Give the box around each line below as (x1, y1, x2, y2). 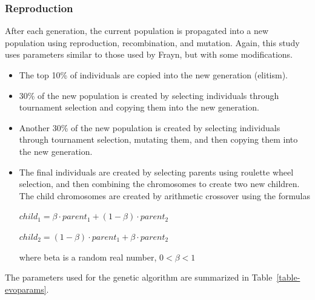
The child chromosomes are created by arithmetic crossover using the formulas (19, 189, 310, 202)
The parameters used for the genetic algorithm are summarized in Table (5, 271, 273, 284)
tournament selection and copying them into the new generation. (19, 101, 259, 114)
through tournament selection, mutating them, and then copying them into (19, 133, 298, 146)
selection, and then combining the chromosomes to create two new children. (19, 177, 300, 190)
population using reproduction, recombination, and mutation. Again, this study (5, 36, 300, 49)
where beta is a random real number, (19, 250, 157, 263)
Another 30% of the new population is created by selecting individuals (19, 121, 280, 134)
